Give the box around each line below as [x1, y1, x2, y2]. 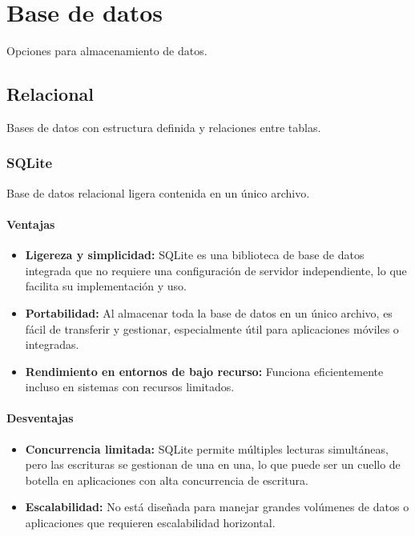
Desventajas [6, 410, 74, 426]
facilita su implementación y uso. [25, 278, 187, 294]
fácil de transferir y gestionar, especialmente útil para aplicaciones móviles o [25, 320, 399, 337]
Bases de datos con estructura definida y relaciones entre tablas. [6, 118, 321, 135]
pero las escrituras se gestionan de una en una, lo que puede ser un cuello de [25, 456, 401, 473]
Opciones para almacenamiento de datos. [6, 42, 207, 59]
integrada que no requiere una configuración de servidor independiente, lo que [25, 262, 407, 278]
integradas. [25, 336, 79, 353]
